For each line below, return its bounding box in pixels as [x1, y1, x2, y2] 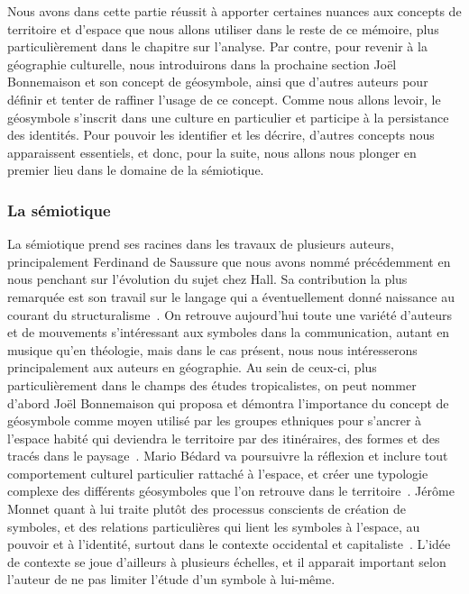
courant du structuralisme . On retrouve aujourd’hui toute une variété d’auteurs [7, 305, 452, 324]
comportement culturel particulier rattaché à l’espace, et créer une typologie [7, 463, 428, 482]
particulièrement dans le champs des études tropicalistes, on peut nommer [7, 375, 417, 394]
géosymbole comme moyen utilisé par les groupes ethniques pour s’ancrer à [7, 411, 422, 430]
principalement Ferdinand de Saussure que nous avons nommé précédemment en [7, 251, 451, 270]
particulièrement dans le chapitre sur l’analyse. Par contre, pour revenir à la [7, 37, 428, 56]
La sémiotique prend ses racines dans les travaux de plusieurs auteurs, [7, 234, 394, 253]
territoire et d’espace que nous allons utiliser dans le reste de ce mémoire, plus [7, 19, 439, 38]
